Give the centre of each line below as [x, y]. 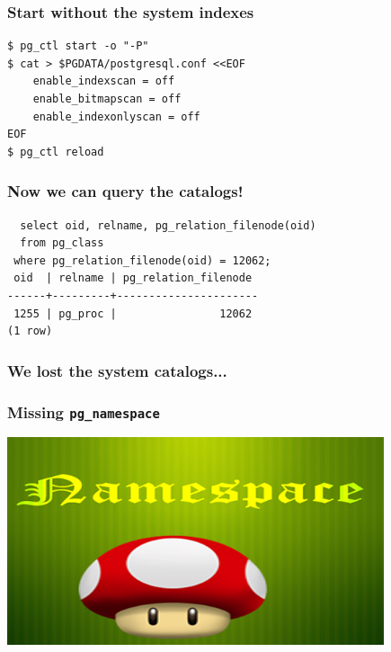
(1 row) [30, 331]
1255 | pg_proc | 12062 [133, 313]
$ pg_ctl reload [56, 152]
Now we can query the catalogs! [125, 191]
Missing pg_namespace [84, 411]
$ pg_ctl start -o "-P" [78, 46]
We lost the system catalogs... [117, 370]
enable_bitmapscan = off [107, 99]
